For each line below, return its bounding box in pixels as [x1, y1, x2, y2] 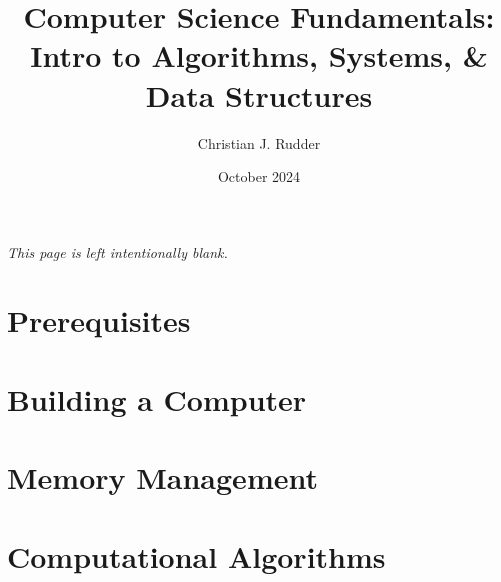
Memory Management [7, 457, 318, 498]
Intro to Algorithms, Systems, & [30, 35, 488, 76]
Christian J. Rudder [197, 132, 321, 153]
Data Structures [145, 74, 373, 115]
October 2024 [217, 166, 301, 187]
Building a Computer [7, 378, 307, 419]
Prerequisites [7, 300, 191, 341]
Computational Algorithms [7, 535, 386, 576]
